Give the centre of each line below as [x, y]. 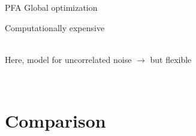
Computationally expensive [55, 27]
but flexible [171, 59]
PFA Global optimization [51, 7]
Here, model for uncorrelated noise [68, 59]
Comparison [55, 121]
